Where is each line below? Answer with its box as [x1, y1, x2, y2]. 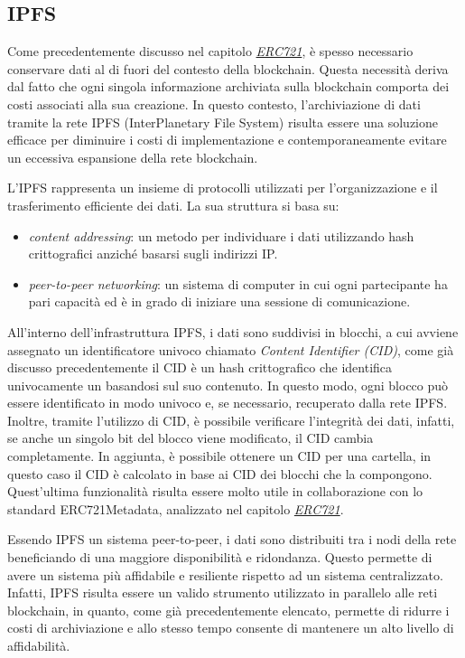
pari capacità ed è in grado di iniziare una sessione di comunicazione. [28, 292, 411, 311]
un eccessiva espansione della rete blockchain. [7, 147, 258, 166]
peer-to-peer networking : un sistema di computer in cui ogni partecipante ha [28, 274, 448, 293]
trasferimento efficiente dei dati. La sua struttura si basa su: [7, 195, 339, 214]
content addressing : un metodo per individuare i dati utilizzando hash [28, 226, 414, 245]
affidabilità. [7, 636, 70, 655]
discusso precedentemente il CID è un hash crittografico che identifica [7, 358, 393, 377]
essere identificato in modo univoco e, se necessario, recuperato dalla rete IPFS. [7, 393, 448, 412]
